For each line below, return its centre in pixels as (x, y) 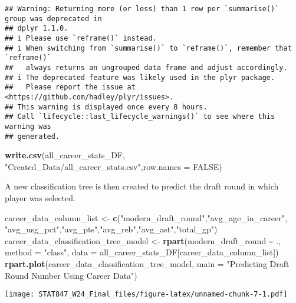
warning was (28, 126)
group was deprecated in (53, 19)
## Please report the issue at (70, 87)
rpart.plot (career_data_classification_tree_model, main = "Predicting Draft (147, 263)
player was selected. (40, 197)
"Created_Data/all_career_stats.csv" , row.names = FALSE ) (114, 166)
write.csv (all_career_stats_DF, (65, 155)
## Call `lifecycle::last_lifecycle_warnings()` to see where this (140, 117)
